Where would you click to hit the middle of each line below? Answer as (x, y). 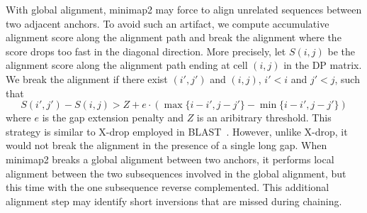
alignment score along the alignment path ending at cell (127, 65)
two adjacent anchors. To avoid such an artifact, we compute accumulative (168, 23)
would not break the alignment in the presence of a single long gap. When (166, 145)
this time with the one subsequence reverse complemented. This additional (168, 187)
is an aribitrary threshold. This (264, 118)
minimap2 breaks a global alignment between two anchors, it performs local (170, 159)
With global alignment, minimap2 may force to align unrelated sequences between (184, 9)
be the (341, 51)
